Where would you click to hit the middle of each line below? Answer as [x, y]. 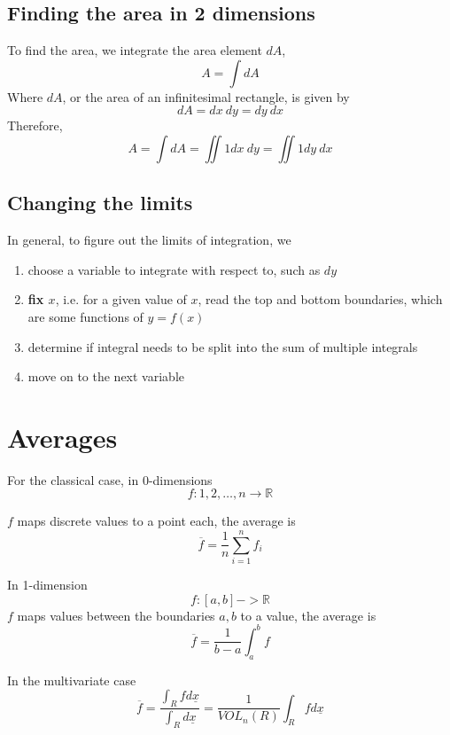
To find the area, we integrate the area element [135, 50]
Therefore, [35, 125]
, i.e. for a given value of [121, 299]
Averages [62, 437]
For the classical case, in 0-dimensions [110, 479]
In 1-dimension [47, 585]
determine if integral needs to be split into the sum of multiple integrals [223, 346]
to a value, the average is [308, 615]
